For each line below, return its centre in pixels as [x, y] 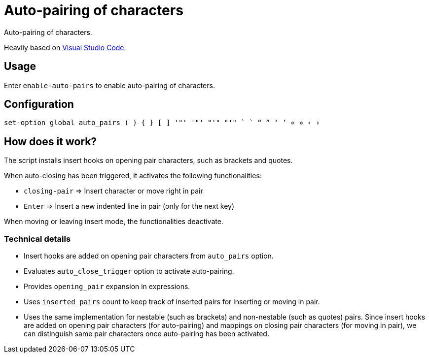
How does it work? [51, 141]
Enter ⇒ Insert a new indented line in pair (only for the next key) [129, 206]
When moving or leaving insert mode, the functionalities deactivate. [114, 222]
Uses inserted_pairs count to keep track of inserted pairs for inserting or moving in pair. [172, 302]
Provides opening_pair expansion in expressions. [107, 287]
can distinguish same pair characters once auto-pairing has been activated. [146, 334]
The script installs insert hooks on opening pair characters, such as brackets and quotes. [148, 161]
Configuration [39, 104]
